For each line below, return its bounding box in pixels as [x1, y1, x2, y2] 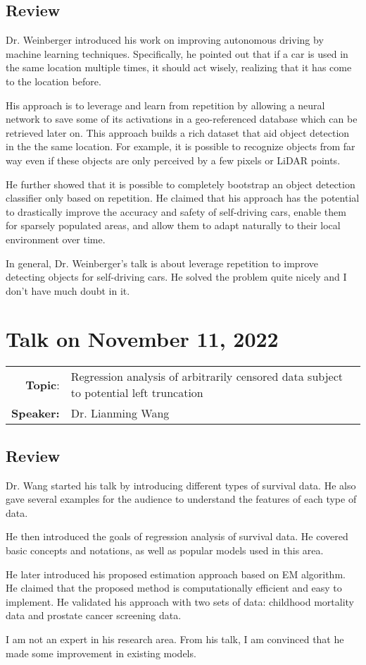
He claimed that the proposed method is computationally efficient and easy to [6, 580, 342, 595]
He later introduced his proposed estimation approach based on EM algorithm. [6, 566, 346, 581]
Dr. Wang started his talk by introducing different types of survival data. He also [6, 477, 356, 492]
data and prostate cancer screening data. [6, 608, 182, 623]
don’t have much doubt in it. [6, 283, 130, 298]
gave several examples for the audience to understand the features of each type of [6, 492, 357, 506]
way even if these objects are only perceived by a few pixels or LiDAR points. [6, 152, 341, 167]
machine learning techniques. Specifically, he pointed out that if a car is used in [6, 46, 348, 61]
